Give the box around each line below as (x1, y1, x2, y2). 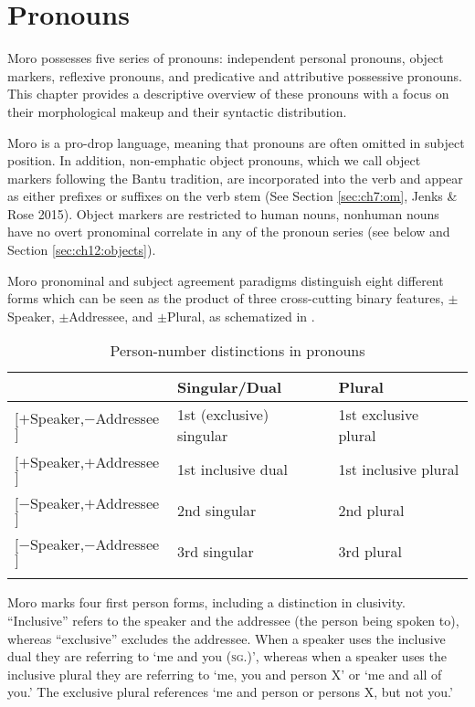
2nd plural (338, 500, 405, 522)
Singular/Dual (176, 376, 282, 398)
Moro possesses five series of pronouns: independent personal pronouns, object (7, 48, 444, 68)
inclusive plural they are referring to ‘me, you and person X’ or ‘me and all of (7, 664, 442, 683)
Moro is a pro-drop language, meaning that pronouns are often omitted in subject (7, 132, 465, 152)
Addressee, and (69, 306, 153, 325)
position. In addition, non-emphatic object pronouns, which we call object (7, 151, 421, 170)
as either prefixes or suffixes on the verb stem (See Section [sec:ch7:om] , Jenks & (7, 186, 458, 206)
